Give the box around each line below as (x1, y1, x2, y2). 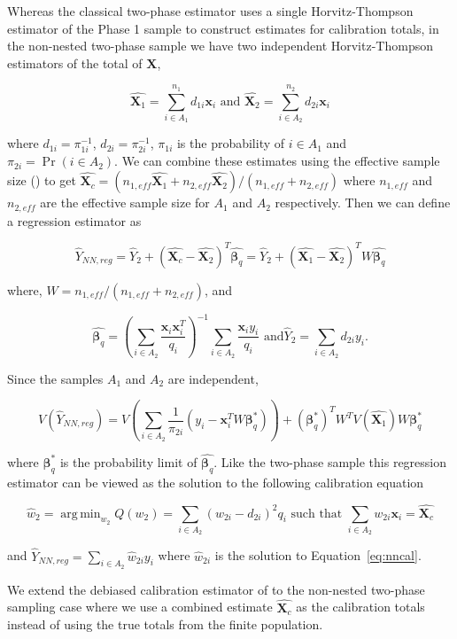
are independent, (167, 369, 259, 387)
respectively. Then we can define (275, 193, 451, 212)
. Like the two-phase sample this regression (213, 452, 447, 471)
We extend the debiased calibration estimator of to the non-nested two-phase (7, 580, 425, 598)
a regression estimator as (7, 211, 142, 230)
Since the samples (7, 369, 104, 387)
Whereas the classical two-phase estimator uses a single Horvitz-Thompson (7, 2, 414, 19)
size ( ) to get (7, 171, 76, 190)
